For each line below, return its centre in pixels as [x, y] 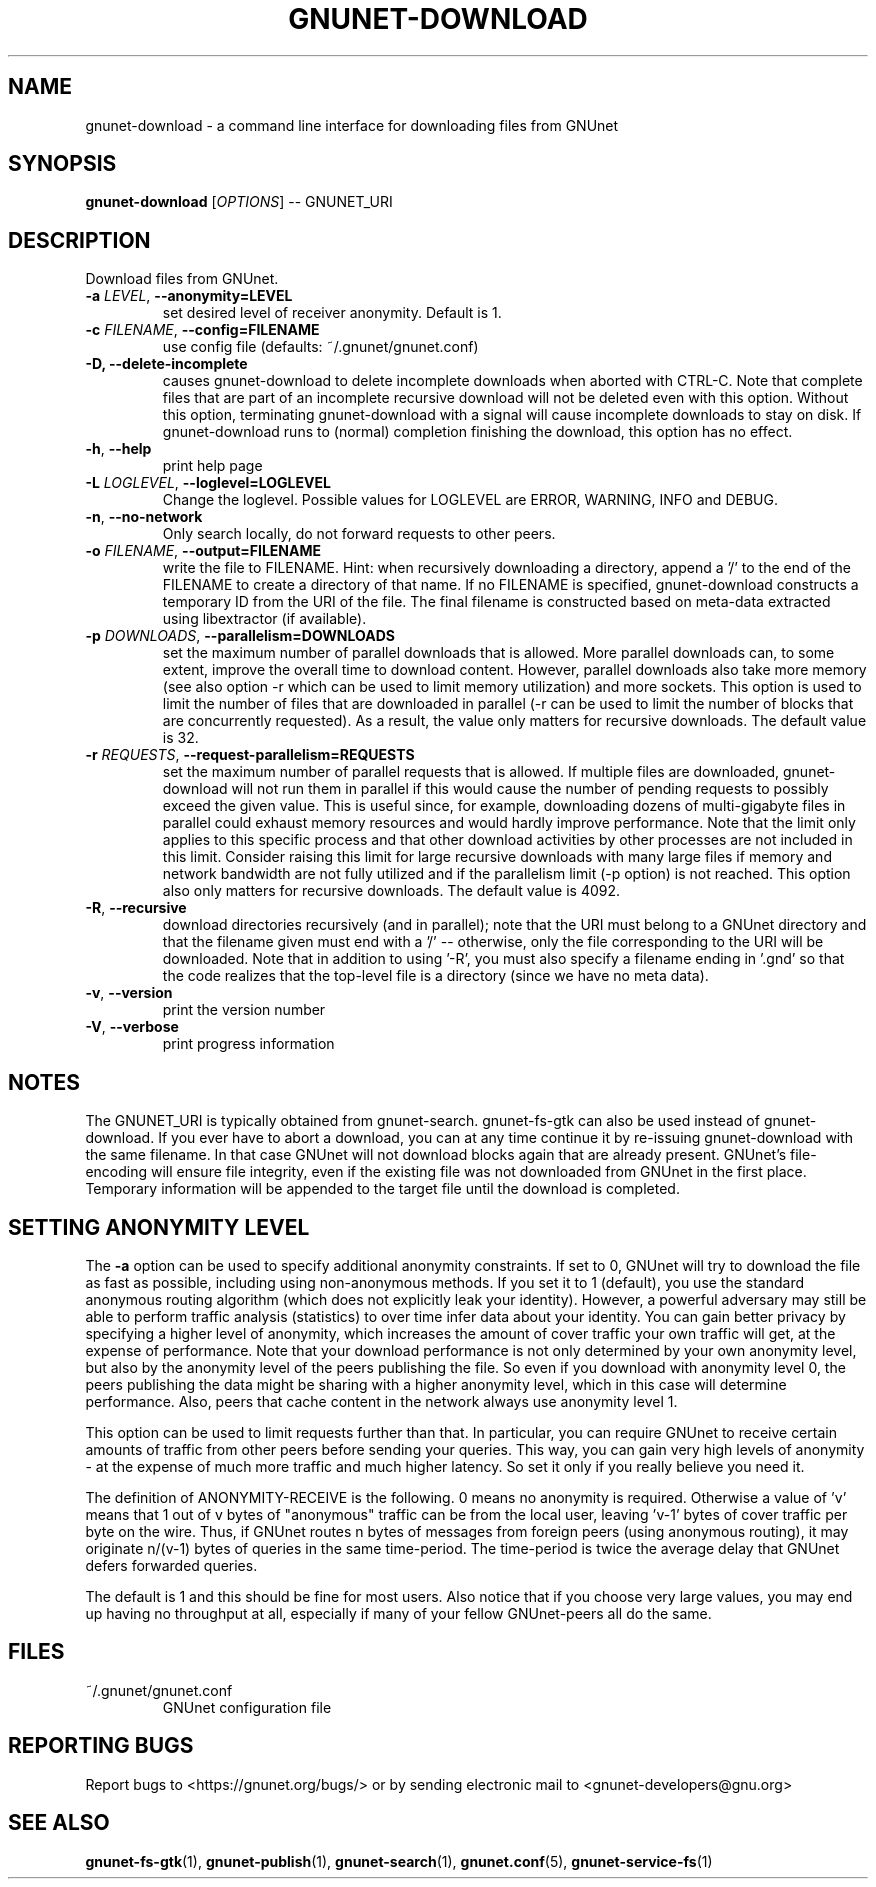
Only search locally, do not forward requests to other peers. [359, 534]
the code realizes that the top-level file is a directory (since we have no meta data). [435, 976]
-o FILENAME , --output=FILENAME [203, 551]
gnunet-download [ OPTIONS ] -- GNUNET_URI [239, 202]
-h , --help [118, 449]
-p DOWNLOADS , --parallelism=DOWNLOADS [240, 636]
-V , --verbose [132, 1027]
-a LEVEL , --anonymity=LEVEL [189, 296]
